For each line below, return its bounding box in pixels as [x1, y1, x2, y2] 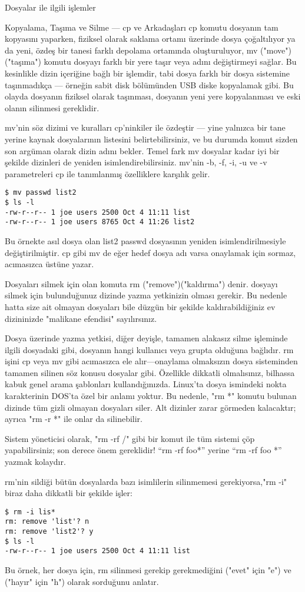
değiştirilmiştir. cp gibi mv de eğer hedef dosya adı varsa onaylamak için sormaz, [5, 246, 296, 258]
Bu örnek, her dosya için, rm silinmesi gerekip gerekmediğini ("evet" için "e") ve [5, 564, 291, 576]
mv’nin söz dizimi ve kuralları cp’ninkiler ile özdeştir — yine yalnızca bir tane [5, 121, 286, 134]
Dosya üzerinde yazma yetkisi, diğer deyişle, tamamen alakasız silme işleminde [5, 332, 288, 344]
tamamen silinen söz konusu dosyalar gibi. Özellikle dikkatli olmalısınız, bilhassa [5, 366, 295, 378]
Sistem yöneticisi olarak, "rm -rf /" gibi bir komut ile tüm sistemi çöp [5, 432, 255, 444]
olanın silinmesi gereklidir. [5, 101, 100, 114]
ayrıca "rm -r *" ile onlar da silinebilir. [5, 413, 142, 425]
